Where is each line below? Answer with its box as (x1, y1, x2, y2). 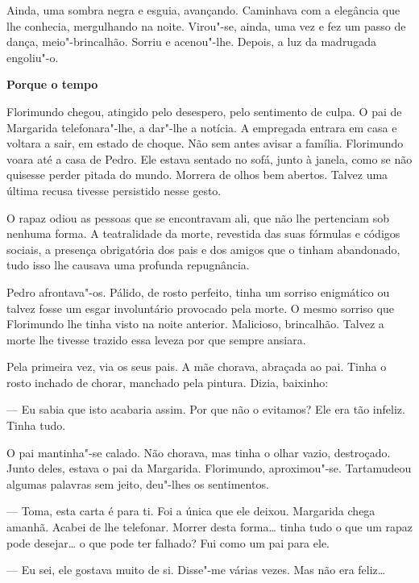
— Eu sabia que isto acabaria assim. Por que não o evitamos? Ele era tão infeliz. (6, 401, 405, 418)
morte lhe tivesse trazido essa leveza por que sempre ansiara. (6, 331, 306, 348)
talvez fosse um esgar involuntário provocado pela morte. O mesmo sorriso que (6, 299, 394, 316)
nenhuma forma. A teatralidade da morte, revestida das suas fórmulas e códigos (6, 225, 400, 242)
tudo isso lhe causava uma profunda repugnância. (6, 256, 250, 273)
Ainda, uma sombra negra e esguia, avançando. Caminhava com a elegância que (6, 2, 400, 18)
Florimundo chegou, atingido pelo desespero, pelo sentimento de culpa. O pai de (6, 102, 402, 119)
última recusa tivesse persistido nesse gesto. (6, 181, 222, 198)
